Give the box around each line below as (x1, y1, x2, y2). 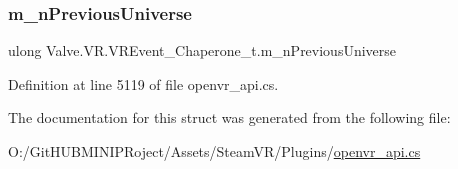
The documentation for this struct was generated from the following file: (8, 107, 451, 128)
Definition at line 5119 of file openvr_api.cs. (8, 73, 279, 94)
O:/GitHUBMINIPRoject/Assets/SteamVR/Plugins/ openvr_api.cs (8, 141, 421, 161)
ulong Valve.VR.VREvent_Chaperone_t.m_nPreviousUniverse (8, 40, 397, 61)
